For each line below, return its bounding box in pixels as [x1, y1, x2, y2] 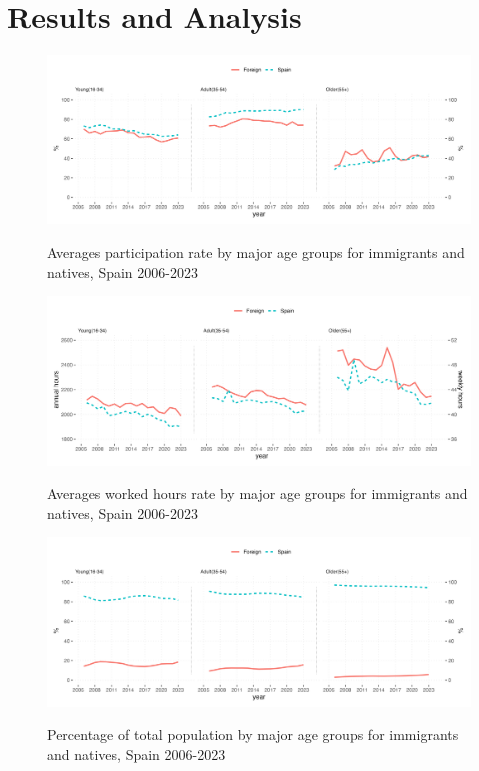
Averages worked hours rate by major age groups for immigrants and [47, 483, 468, 504]
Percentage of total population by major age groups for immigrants [47, 724, 459, 745]
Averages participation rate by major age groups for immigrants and [47, 242, 465, 263]
